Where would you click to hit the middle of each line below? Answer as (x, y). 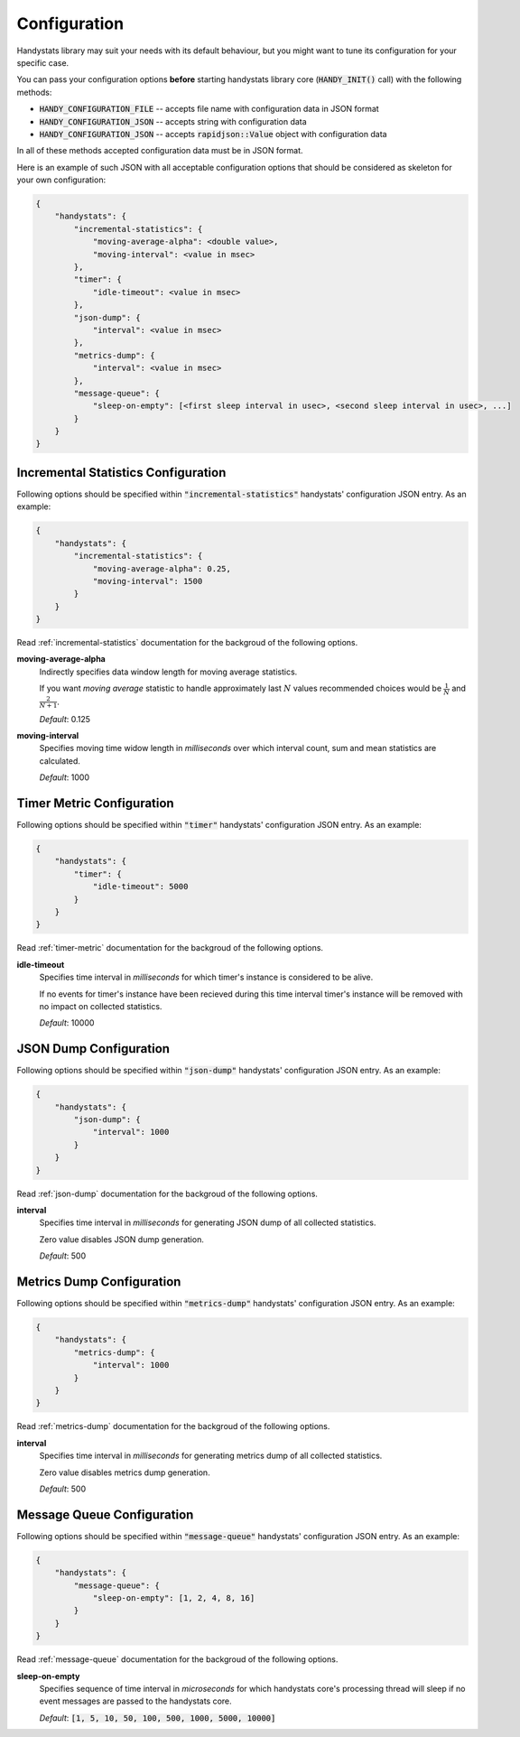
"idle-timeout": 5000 (140, 887)
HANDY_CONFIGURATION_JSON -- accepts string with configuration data (173, 121)
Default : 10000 (67, 1023)
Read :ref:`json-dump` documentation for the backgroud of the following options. (167, 1194)
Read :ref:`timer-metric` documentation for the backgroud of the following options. (170, 948)
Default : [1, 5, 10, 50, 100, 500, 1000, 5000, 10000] (158, 1718)
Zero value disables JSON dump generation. (122, 1239)
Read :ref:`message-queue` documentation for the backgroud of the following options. (177, 1659)
